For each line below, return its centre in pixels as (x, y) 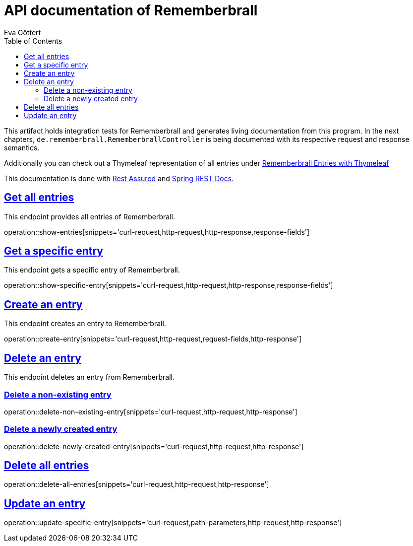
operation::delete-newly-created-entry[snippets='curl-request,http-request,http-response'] (154, 446)
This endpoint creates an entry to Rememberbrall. (85, 324)
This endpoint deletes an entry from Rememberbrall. (89, 377)
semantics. (22, 147)
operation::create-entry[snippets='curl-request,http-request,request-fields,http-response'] (153, 339)
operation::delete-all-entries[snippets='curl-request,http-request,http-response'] (137, 484)
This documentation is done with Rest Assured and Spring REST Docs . (119, 178)
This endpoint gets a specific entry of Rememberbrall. (92, 270)
